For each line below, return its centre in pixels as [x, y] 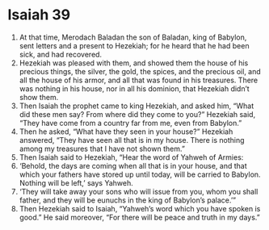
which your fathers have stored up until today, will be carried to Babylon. [140, 174]
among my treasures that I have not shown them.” [102, 148]
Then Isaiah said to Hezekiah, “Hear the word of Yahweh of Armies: [131, 157]
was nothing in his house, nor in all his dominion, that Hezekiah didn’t [134, 88]
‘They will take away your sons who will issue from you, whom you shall [139, 191]
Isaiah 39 [39, 15]
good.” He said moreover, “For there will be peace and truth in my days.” [139, 217]
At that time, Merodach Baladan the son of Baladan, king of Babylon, [133, 37]
